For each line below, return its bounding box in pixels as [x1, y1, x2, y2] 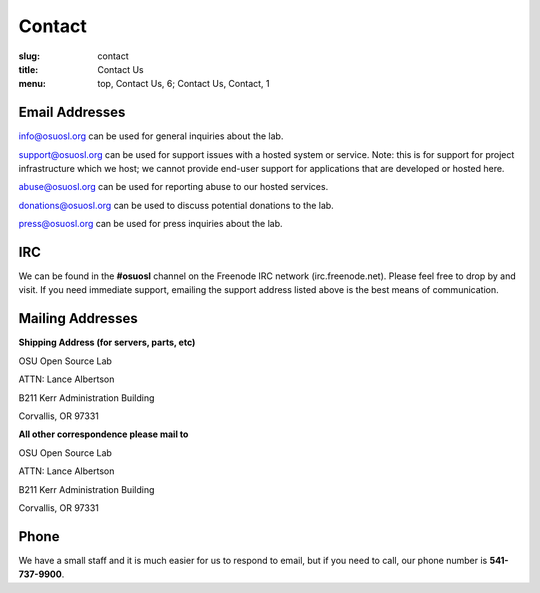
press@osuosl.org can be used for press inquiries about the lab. [18, 218, 284, 230]
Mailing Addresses [18, 310, 139, 327]
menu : [18, 78, 47, 90]
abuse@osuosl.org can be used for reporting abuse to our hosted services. [18, 181, 329, 193]
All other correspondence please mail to [18, 428, 189, 440]
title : [18, 63, 39, 75]
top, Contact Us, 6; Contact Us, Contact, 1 [97, 78, 270, 90]
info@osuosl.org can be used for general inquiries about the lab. [18, 130, 284, 142]
